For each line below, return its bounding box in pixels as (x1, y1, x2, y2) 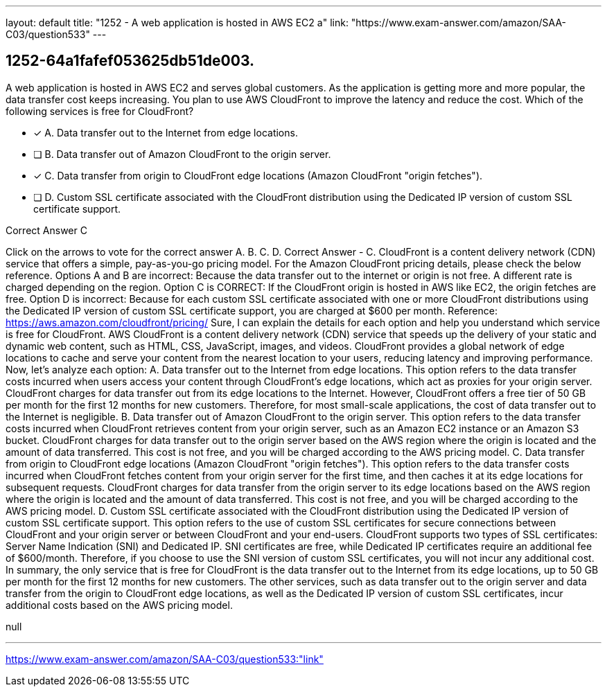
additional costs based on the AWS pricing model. (6, 598, 233, 611)
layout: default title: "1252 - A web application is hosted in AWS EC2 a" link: (6, 17, 349, 28)
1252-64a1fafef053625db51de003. (6, 52, 255, 70)
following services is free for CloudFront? (6, 105, 194, 117)
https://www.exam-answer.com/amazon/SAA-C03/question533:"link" (6, 653, 324, 665)
